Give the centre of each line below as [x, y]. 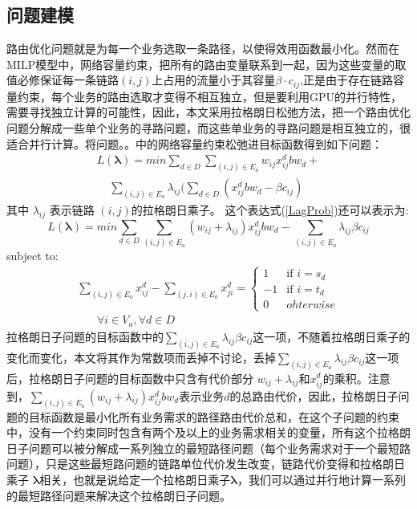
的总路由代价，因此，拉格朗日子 [314, 395]
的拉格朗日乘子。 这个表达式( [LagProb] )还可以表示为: [270, 210]
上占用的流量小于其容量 [214, 80]
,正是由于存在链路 [347, 80]
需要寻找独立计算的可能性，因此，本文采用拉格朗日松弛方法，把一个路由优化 [208, 112]
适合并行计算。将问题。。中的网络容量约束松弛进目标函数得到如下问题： [194, 143]
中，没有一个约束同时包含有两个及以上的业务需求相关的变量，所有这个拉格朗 [208, 432]
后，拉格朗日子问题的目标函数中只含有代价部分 [130, 378]
